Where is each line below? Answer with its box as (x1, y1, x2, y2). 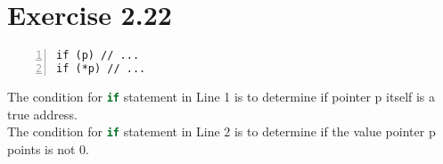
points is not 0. (7, 139, 89, 158)
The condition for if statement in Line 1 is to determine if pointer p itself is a (7, 86, 436, 105)
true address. (7, 104, 78, 123)
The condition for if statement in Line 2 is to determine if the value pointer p (7, 122, 436, 141)
